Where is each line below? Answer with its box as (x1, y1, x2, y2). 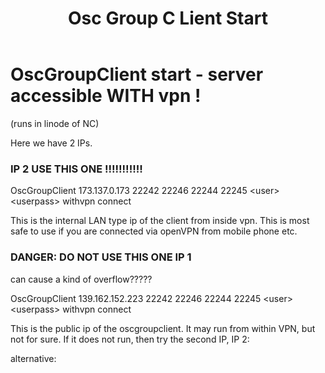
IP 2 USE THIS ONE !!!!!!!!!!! (10, 162, 143, 176)
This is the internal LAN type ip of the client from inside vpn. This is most (10, 215, 310, 227)
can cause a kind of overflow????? (10, 273, 153, 285)
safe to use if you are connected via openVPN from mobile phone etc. (10, 225, 298, 237)
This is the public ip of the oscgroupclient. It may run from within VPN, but (10, 322, 316, 334)
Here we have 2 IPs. (10, 137, 93, 149)
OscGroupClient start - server (10, 63, 264, 86)
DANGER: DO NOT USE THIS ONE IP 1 (10, 250, 192, 264)
